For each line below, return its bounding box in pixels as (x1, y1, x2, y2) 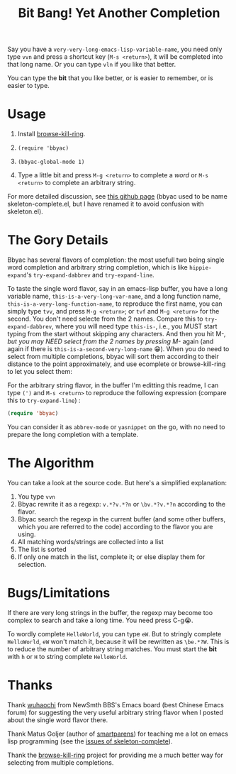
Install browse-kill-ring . (17, 130, 86, 138)
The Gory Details (7, 232, 108, 248)
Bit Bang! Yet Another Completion (18, 5, 220, 21)
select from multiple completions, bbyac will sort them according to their (7, 353, 219, 361)
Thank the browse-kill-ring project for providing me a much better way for (7, 751, 223, 759)
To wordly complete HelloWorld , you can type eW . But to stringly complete (7, 629, 222, 638)
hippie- (189, 265, 212, 272)
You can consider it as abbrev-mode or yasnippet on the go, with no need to (7, 422, 225, 431)
